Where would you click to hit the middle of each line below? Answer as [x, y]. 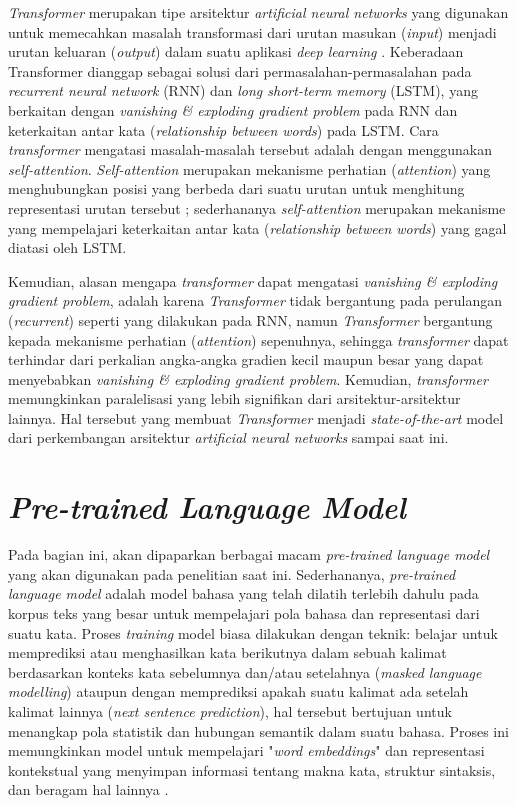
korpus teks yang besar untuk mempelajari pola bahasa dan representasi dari [244, 612]
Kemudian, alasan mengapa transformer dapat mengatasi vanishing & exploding [253, 280]
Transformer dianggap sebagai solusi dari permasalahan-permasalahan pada [240, 70]
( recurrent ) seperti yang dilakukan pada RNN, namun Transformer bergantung [250, 319]
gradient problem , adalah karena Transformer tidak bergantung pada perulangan [255, 300]
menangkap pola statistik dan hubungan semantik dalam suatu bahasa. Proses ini [258, 730]
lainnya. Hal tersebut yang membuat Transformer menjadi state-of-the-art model [256, 417]
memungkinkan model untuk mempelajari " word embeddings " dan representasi [246, 750]
